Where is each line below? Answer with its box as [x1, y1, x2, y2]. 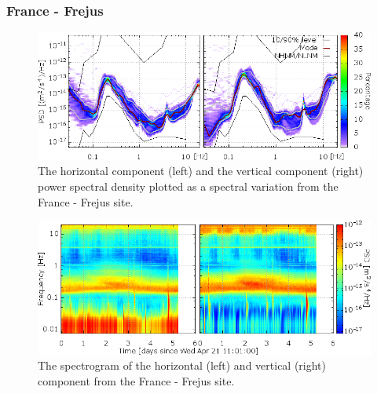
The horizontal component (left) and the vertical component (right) [38, 162, 364, 179]
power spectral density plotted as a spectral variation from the [38, 178, 339, 195]
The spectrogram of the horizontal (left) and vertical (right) [38, 357, 327, 374]
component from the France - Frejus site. [38, 372, 235, 389]
